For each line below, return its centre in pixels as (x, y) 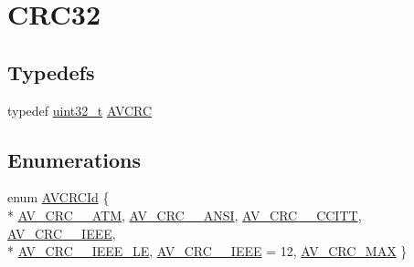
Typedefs (51, 72)
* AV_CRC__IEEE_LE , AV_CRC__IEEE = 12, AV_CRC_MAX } (207, 251)
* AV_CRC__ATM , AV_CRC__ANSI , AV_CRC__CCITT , (185, 215)
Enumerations (74, 159)
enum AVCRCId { (58, 197)
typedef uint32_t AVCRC (80, 110)
